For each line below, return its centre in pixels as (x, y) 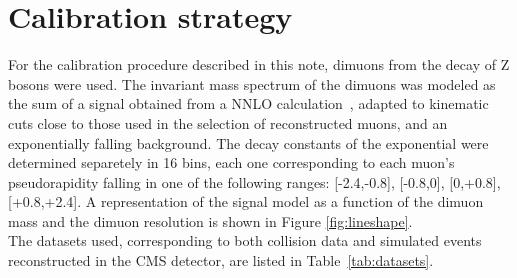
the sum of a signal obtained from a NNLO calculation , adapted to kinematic (248, 103)
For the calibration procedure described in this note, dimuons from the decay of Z (259, 64)
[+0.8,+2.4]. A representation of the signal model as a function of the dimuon (246, 201)
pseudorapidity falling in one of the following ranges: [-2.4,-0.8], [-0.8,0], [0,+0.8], (254, 181)
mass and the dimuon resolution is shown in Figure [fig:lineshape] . (210, 220)
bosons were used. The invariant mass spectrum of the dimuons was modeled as (252, 83)
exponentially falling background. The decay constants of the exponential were (248, 142)
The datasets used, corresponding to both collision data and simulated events (245, 240)
